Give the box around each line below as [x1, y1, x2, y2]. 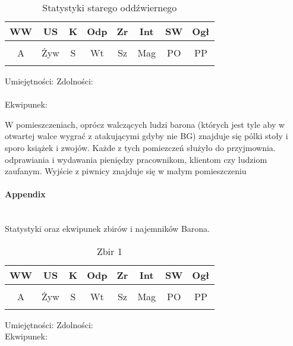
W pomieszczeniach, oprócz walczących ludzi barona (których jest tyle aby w [5, 118, 285, 130]
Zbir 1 [96, 244, 122, 258]
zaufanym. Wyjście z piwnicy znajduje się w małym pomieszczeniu [5, 165, 247, 177]
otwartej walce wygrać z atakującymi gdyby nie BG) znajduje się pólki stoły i [5, 130, 288, 142]
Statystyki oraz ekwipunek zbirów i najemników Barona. [5, 222, 210, 235]
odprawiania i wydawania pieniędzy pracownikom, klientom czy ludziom [5, 153, 267, 165]
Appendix [5, 188, 46, 200]
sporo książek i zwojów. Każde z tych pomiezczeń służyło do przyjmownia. [5, 141, 276, 153]
